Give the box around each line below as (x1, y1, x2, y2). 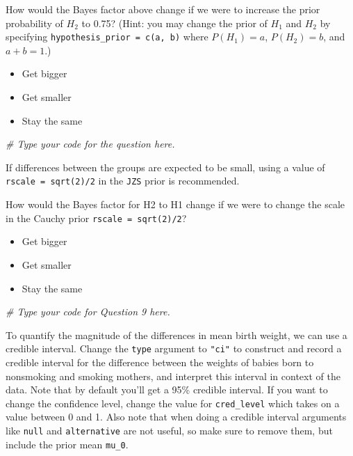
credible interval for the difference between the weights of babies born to (6, 354, 314, 369)
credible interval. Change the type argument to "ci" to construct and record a (6, 341, 342, 356)
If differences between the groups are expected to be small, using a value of (6, 159, 325, 174)
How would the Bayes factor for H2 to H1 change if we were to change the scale (6, 197, 345, 212)
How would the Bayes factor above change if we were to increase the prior (6, 2, 320, 16)
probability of (6, 15, 63, 30)
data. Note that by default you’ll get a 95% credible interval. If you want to (6, 382, 328, 397)
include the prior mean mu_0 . (6, 437, 129, 451)
